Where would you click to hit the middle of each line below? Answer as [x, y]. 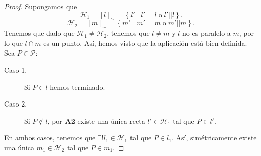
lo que [13, 43]
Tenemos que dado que [39, 33]
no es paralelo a [207, 33]
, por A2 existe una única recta [96, 120]
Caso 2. [16, 104]
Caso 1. [16, 69]
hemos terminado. [78, 87]
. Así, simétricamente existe [214, 138]
